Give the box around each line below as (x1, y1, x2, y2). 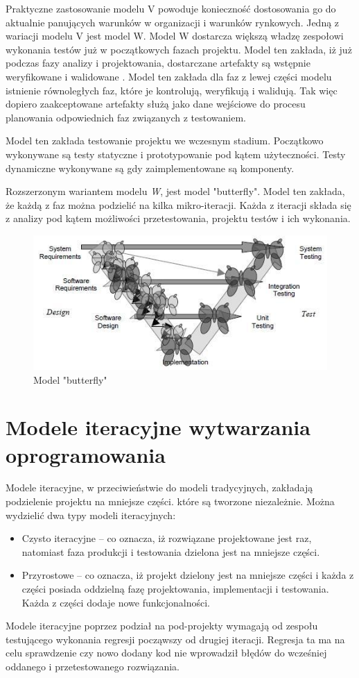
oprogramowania (6, 440, 166, 468)
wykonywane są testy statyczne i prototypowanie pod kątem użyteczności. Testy (6, 146, 346, 161)
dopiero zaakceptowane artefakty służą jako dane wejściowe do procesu (6, 96, 306, 111)
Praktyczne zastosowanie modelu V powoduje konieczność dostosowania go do (6, 1, 336, 15)
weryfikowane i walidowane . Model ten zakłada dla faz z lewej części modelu (6, 69, 332, 83)
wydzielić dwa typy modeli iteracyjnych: (6, 507, 176, 522)
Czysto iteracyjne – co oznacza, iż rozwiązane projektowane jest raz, (21, 531, 312, 545)
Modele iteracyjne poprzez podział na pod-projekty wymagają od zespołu (6, 618, 318, 633)
